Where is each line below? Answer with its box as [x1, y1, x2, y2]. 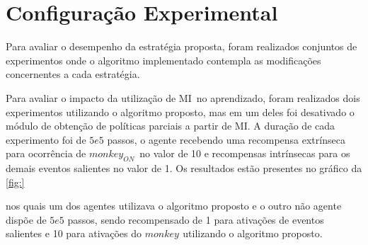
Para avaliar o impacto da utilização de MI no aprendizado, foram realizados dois [6, 90, 360, 105]
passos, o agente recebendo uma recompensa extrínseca [107, 132, 345, 147]
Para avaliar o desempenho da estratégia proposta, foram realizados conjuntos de [6, 39, 357, 54]
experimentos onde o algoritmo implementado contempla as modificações [6, 52, 321, 67]
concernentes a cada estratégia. [6, 67, 140, 81]
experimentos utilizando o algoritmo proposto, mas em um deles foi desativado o [6, 104, 355, 119]
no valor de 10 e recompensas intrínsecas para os [139, 146, 350, 161]
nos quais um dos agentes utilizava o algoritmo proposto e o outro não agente [6, 198, 342, 213]
